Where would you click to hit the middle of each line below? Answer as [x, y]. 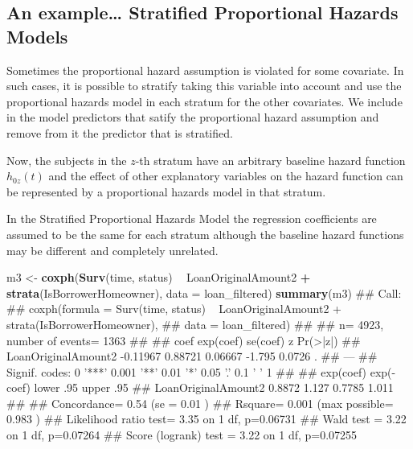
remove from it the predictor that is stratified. [120, 132]
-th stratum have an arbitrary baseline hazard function [270, 160]
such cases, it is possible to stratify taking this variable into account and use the [204, 86]
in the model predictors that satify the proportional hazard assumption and [193, 117]
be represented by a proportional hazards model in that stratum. [166, 191]
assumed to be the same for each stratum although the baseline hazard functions [205, 234]
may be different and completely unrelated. [112, 250]
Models [37, 36]
